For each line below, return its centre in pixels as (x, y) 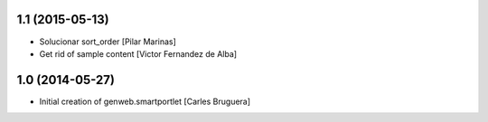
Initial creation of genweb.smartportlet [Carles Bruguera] (145, 101)
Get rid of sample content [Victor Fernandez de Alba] (138, 53)
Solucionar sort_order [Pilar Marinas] (108, 42)
